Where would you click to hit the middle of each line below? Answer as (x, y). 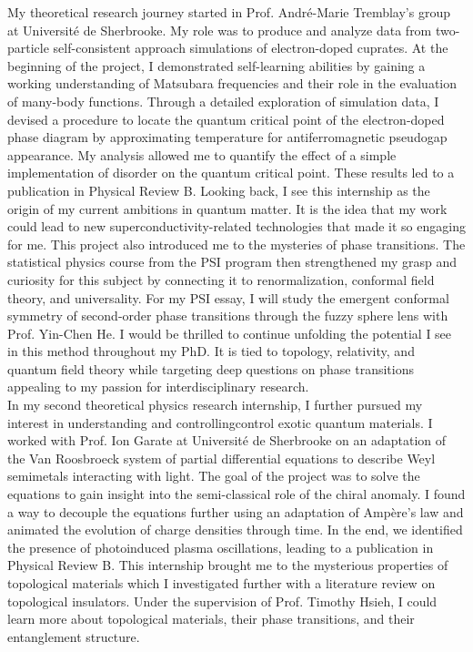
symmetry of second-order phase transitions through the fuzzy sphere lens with (228, 316)
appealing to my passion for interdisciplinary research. (158, 387)
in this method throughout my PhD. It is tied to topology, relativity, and (211, 351)
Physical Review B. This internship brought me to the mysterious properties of (228, 565)
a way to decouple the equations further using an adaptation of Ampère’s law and (236, 511)
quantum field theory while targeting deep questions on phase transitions (211, 368)
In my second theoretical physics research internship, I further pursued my (215, 405)
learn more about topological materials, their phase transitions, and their (211, 619)
